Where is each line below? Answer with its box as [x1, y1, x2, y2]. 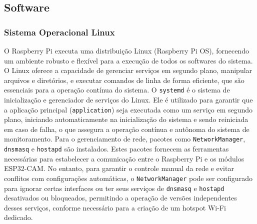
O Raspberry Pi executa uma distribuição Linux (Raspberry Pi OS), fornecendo [4, 45, 249, 55]
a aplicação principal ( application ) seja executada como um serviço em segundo [4, 104, 253, 114]
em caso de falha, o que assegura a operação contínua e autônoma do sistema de [4, 123, 249, 134]
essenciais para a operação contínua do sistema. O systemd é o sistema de [4, 84, 230, 95]
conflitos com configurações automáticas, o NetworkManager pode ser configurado [4, 172, 252, 183]
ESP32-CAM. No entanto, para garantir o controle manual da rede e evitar [4, 163, 234, 173]
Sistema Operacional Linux [4, 25, 115, 38]
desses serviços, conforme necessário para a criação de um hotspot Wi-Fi [4, 202, 226, 212]
